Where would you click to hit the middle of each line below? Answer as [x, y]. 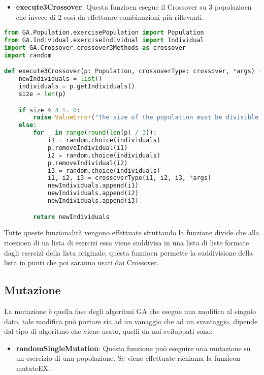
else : [28, 125]
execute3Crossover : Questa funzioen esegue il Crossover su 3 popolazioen [134, 7]
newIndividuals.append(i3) [93, 201]
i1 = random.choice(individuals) [104, 140]
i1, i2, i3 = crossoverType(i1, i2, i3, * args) [129, 178]
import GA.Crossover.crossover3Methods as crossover [95, 48]
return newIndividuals [71, 217]
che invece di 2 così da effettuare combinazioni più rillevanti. [110, 17]
